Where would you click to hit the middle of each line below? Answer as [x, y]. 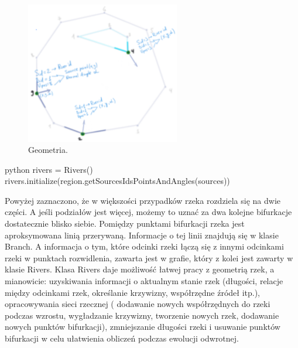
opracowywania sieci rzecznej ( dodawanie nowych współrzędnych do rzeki [138, 304]
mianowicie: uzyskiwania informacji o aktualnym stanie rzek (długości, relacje [144, 281]
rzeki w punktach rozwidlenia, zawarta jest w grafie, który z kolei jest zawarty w [149, 257]
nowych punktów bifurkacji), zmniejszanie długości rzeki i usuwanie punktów [143, 327]
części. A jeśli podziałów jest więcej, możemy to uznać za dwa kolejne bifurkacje [148, 212]
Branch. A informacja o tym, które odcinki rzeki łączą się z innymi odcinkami [144, 246]
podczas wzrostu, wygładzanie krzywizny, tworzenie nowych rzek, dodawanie [142, 315]
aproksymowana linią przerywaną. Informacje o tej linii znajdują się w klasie [142, 235]
